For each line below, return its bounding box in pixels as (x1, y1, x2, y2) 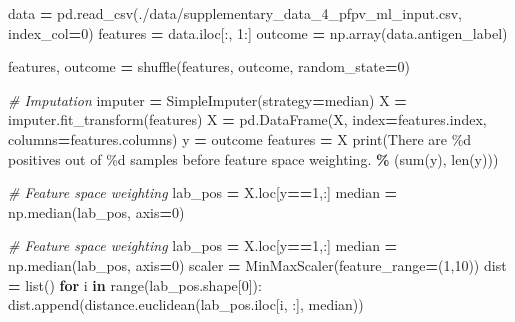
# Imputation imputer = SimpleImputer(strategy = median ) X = (8, 89, 407, 110)
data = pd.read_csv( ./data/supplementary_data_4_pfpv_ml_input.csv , (8, 3, 462, 23)
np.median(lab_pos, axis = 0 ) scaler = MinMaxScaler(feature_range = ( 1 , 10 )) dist (8, 254, 507, 275)
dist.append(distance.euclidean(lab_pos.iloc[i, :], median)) (8, 294, 364, 315)
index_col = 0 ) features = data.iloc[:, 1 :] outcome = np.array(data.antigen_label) (8, 22, 508, 43)
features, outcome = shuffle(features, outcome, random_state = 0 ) (8, 56, 410, 77)
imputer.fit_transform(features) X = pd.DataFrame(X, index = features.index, (8, 109, 487, 130)
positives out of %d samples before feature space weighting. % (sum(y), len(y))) (8, 148, 499, 169)
